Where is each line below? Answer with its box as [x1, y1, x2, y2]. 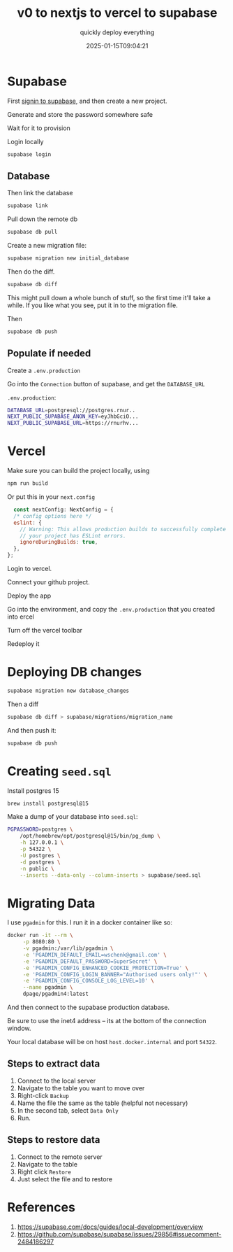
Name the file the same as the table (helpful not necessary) [17, 1099, 188, 1107]
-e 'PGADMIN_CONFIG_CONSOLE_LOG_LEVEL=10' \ [22, 978, 155, 985]
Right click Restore [17, 1167, 72, 1176]
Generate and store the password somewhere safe [7, 110, 153, 118]
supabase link [7, 202, 49, 209]
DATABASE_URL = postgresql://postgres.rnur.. [7, 407, 136, 414]
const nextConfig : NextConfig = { [13, 506, 114, 513]
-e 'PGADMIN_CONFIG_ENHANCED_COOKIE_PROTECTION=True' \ [22, 964, 189, 971]
